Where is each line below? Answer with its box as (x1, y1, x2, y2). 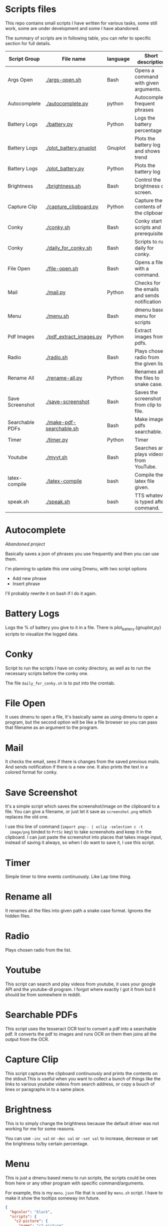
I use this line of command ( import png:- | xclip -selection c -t (5, 823, 143, 829)
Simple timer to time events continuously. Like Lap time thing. (5, 873, 131, 879)
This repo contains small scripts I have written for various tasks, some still (5, 20, 157, 26)
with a (134, 265, 149, 272)
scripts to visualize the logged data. (5, 631, 79, 637)
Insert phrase (12, 580, 40, 586)
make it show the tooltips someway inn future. (5, 1195, 100, 1201)
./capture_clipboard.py (45, 203, 99, 210)
